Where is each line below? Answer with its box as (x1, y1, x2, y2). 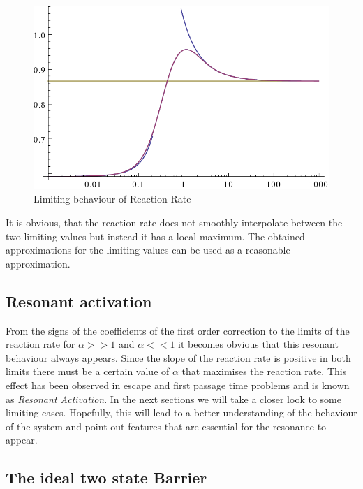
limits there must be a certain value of (6, 364, 170, 379)
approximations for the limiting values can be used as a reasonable (6, 242, 290, 257)
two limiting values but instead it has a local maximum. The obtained (6, 228, 305, 243)
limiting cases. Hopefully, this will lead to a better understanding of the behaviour (6, 405, 357, 420)
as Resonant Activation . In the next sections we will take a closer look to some (6, 391, 341, 406)
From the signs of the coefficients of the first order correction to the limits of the (6, 323, 350, 337)
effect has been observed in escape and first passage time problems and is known (6, 378, 350, 393)
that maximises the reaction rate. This (181, 364, 347, 379)
